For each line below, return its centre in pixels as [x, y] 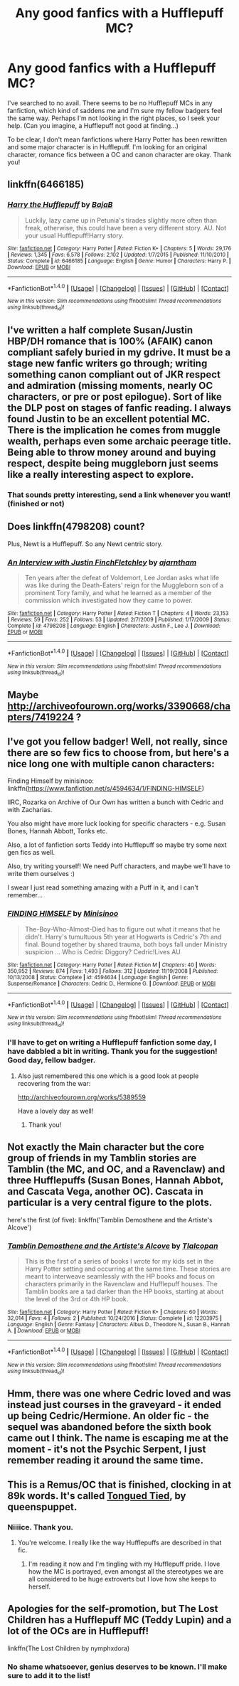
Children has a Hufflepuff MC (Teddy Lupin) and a [119, 1620]
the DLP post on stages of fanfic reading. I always [119, 408]
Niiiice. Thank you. [40, 1527]
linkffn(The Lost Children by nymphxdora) [69, 1648]
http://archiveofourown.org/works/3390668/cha [119, 706]
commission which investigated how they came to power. [109, 601]
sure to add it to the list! [49, 1675]
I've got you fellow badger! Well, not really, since [117, 741]
